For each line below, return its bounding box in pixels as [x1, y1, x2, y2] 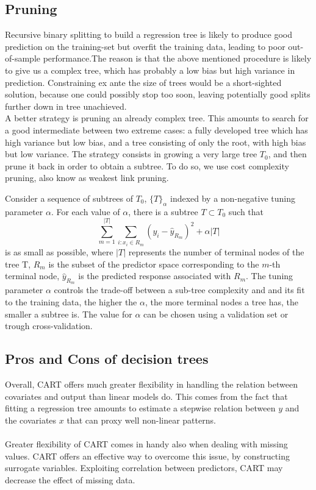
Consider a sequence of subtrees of [5, 191, 133, 204]
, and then [268, 147, 307, 160]
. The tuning [246, 269, 293, 282]
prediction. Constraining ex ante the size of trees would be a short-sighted [5, 76, 282, 88]
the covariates [5, 413, 57, 426]
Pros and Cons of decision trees [5, 349, 209, 368]
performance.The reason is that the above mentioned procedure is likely [43, 52, 312, 65]
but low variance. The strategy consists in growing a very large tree [5, 147, 257, 160]
